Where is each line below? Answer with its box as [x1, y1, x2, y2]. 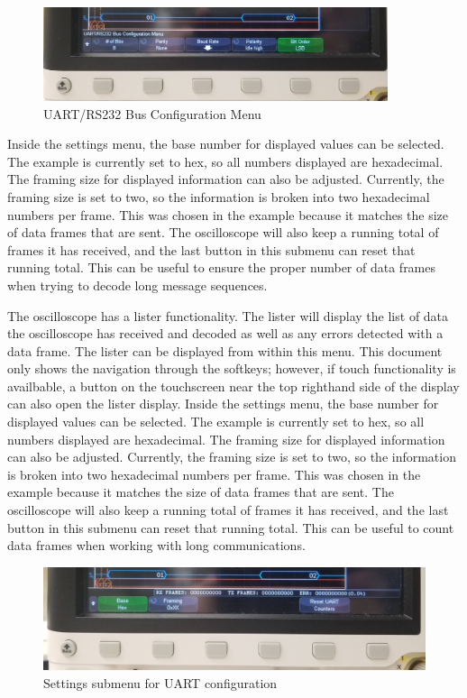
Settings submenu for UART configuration [43, 673, 278, 692]
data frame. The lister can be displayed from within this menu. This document [7, 341, 443, 360]
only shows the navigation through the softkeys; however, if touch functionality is [7, 359, 456, 378]
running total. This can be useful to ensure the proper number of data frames [7, 258, 436, 277]
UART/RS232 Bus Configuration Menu [43, 104, 261, 123]
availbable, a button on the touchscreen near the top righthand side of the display [7, 376, 460, 395]
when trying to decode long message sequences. [7, 275, 268, 294]
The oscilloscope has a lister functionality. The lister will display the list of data [7, 306, 449, 325]
